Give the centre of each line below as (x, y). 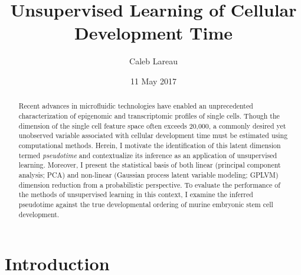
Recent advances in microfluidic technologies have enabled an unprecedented (136, 106)
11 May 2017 (153, 81)
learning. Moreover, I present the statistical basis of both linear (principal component (150, 165)
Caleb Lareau (153, 61)
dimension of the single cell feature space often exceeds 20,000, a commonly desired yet (152, 125)
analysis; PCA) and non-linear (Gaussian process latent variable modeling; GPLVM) (148, 174)
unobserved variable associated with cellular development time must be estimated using (153, 135)
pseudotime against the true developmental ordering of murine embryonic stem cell (146, 204)
